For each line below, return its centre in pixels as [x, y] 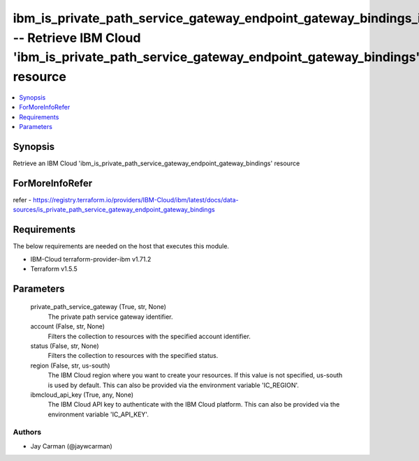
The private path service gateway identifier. [111, 317]
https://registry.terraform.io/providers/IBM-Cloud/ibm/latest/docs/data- [135, 199]
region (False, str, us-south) [71, 365]
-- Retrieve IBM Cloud [77, 38]
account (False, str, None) [67, 326]
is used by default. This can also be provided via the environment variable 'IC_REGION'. [174, 385]
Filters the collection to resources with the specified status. [133, 356]
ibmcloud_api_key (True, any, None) [82, 395]
